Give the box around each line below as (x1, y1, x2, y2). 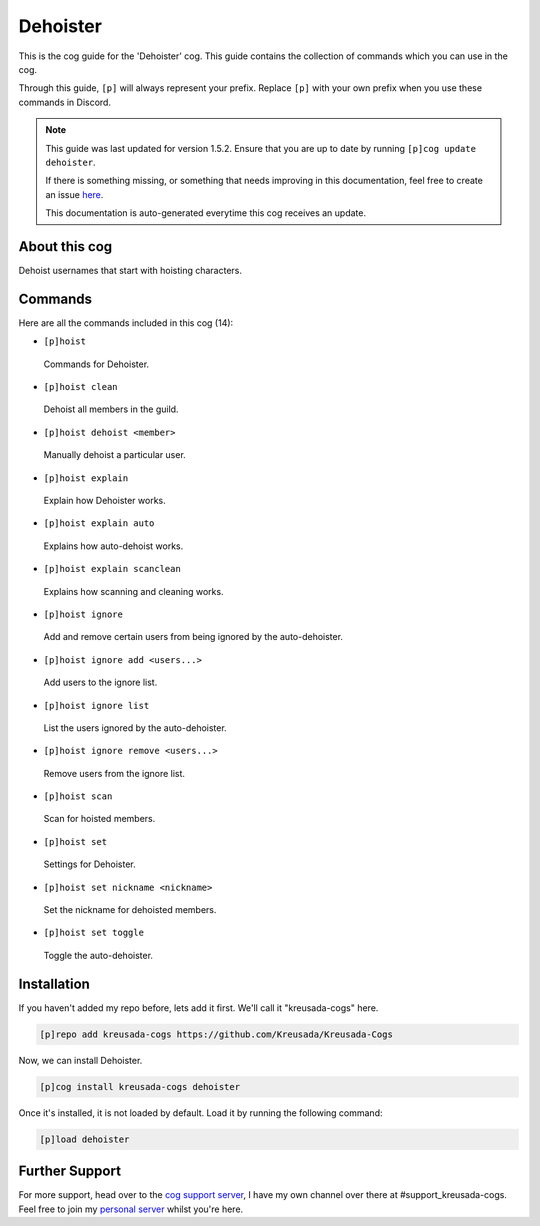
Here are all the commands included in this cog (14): (18, 316, 234, 329)
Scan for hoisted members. (43, 813, 156, 825)
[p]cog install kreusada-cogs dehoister (39, 1081, 240, 1092)
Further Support (18, 1163, 122, 1180)
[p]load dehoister (39, 1133, 130, 1145)
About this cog (18, 238, 113, 255)
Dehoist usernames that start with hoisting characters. (18, 264, 243, 276)
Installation (18, 975, 90, 992)
